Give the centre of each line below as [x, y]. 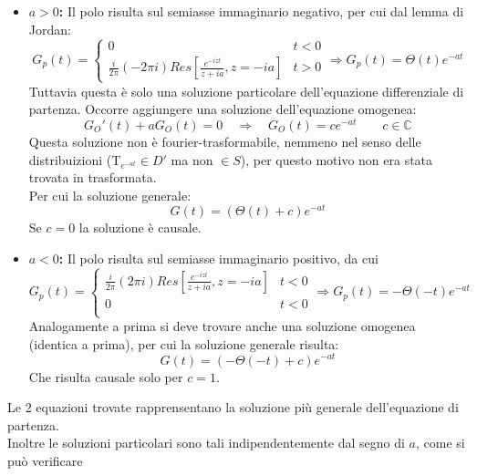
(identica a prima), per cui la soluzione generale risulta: [184, 343]
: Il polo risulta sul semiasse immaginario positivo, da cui [218, 259]
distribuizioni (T [75, 159]
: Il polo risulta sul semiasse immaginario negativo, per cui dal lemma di [261, 11]
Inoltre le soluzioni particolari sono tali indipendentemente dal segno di [206, 443]
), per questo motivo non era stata [337, 159]
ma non [192, 159]
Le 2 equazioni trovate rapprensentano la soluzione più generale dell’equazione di [233, 407]
